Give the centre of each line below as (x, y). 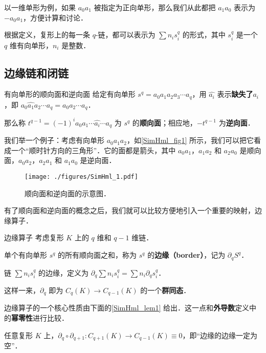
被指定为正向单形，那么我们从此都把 (155, 7)
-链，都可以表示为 (125, 35)
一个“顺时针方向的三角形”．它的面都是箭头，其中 (93, 150)
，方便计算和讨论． (56, 17)
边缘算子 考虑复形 (34, 237)
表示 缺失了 (235, 94)
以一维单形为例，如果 (40, 7)
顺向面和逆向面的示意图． (68, 193)
